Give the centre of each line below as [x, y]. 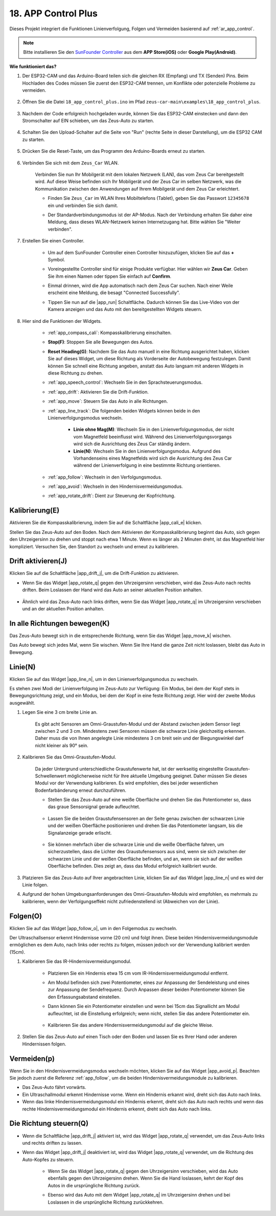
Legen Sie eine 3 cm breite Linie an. [60, 712]
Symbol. [56, 259]
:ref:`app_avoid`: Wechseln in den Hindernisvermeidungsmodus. [116, 486]
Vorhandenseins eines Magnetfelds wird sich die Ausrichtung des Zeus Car [153, 458]
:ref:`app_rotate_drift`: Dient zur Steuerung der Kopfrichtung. [112, 496]
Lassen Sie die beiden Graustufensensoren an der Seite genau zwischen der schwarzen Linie [146, 818]
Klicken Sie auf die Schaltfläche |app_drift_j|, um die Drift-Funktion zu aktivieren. [94, 573]
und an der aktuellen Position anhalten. [63, 609]
